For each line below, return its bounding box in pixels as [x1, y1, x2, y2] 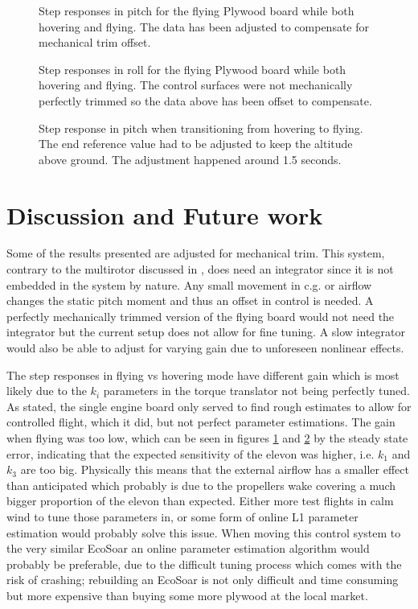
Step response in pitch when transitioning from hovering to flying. [39, 119, 363, 136]
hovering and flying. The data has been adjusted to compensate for [39, 18, 369, 35]
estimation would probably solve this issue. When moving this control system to [6, 524, 401, 541]
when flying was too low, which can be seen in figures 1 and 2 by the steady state [6, 430, 408, 446]
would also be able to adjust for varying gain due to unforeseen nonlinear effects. [6, 339, 404, 356]
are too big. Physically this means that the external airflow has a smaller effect [20, 461, 409, 478]
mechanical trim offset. [39, 34, 151, 51]
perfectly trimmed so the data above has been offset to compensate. [39, 92, 372, 109]
